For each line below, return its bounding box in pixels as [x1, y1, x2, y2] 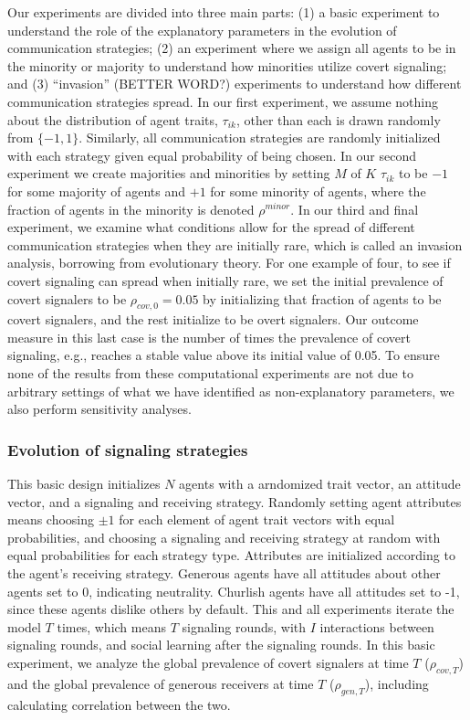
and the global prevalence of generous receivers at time [7, 673, 314, 693]
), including [364, 673, 429, 693]
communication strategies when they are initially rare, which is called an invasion [7, 235, 463, 254]
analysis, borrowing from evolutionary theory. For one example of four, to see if [7, 253, 451, 272]
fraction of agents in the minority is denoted [7, 199, 255, 218]
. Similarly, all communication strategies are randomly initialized [78, 128, 441, 147]
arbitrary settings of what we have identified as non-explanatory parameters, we [7, 381, 454, 400]
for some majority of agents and [7, 181, 186, 200]
